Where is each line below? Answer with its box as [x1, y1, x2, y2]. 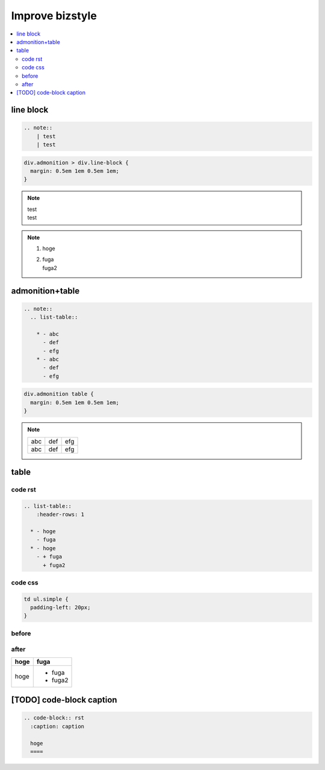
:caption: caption [30, 723, 84, 730]
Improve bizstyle [11, 9, 97, 22]
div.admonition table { [23, 390, 94, 398]
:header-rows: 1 [36, 511, 84, 518]
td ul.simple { [23, 595, 69, 603]
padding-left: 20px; [30, 604, 91, 611]
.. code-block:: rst [23, 715, 84, 721]
